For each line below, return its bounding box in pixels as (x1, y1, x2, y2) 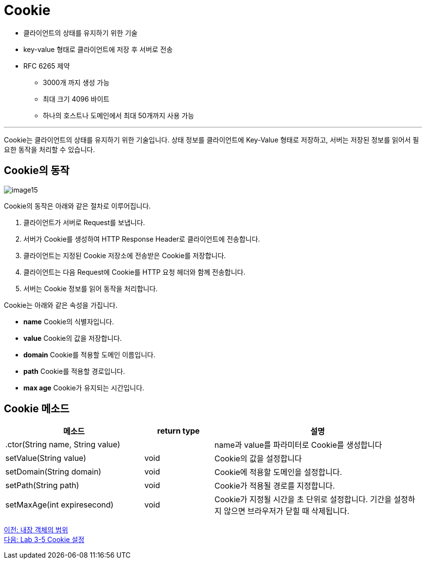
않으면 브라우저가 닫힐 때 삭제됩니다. (224, 506, 350, 516)
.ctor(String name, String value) (5, 440, 121, 450)
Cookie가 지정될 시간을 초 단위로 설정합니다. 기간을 (214, 494, 392, 505)
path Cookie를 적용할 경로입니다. (23, 367, 125, 375)
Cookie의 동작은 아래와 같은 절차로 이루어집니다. (4, 201, 151, 210)
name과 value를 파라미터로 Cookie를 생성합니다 (214, 440, 382, 450)
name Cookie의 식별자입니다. (23, 317, 114, 326)
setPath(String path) (5, 480, 79, 491)
